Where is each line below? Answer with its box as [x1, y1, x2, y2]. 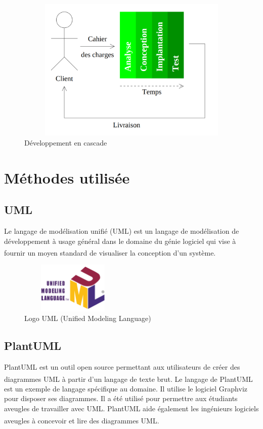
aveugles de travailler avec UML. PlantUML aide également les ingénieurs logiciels [4, 403, 259, 413]
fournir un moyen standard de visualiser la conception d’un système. [4, 247, 216, 258]
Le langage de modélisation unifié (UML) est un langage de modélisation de [4, 225, 239, 236]
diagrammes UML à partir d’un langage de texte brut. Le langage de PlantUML [4, 373, 253, 384]
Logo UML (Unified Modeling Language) [24, 313, 151, 324]
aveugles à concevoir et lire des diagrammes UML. [4, 415, 159, 425]
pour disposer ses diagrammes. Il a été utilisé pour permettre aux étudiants [4, 393, 238, 404]
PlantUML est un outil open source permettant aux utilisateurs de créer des [4, 361, 240, 372]
